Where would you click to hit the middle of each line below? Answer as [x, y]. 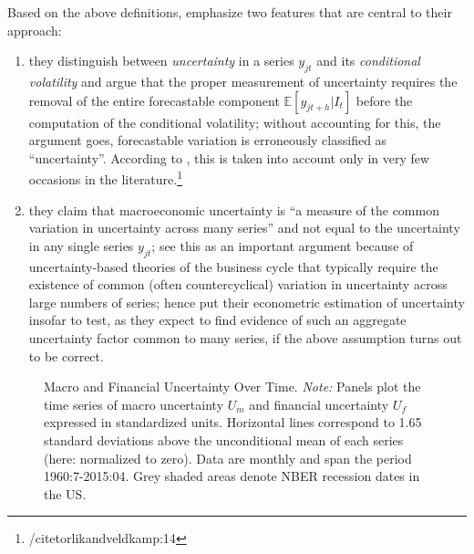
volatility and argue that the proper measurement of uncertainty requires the [243, 81]
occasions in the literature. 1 [106, 178]
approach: [35, 30]
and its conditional [368, 61]
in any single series [81, 245]
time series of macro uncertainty [134, 404]
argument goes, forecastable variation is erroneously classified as [208, 140]
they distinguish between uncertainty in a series [161, 61]
